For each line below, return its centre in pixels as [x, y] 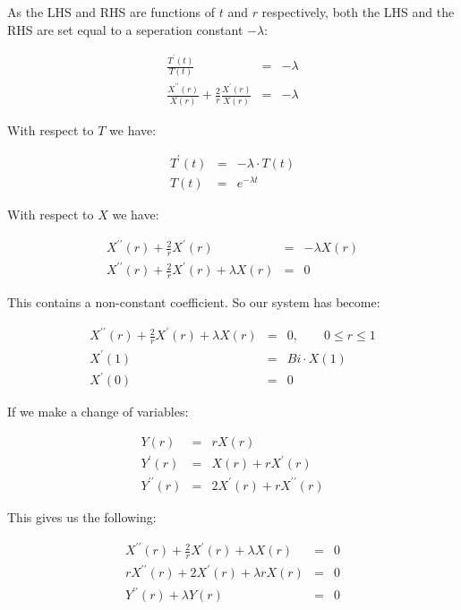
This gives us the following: [82, 517]
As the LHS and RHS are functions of [111, 12]
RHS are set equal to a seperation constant [125, 29]
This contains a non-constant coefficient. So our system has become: [194, 302]
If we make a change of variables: [98, 412]
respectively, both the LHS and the [358, 12]
